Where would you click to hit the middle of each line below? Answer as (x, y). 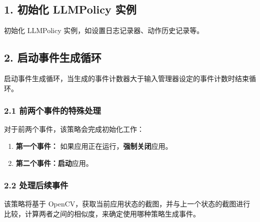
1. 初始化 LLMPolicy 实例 (70, 9)
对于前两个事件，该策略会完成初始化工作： (74, 129)
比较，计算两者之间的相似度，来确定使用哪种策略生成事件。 (102, 213)
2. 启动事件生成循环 (53, 57)
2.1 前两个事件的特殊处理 (52, 110)
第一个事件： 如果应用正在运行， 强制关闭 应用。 (94, 146)
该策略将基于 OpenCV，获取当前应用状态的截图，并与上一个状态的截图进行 (127, 204)
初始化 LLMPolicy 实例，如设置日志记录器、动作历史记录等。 (104, 30)
